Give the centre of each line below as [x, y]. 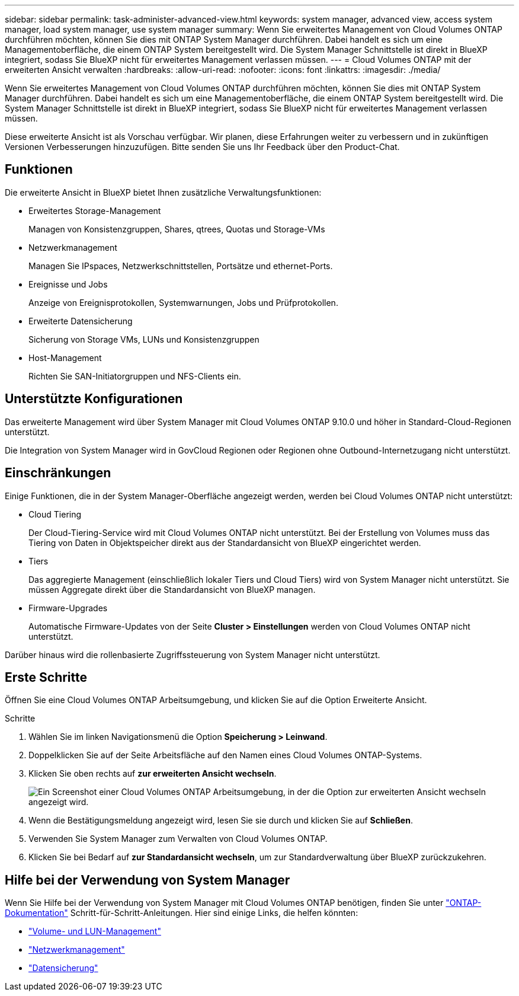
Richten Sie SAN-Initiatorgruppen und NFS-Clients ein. [135, 376]
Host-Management [65, 357]
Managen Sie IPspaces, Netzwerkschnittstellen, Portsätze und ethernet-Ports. [181, 266]
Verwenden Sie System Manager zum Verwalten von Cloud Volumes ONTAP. [178, 839]
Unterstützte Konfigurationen [94, 399]
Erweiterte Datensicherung [81, 321]
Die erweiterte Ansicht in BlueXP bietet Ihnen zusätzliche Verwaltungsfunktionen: [163, 192]
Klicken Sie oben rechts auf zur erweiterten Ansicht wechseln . [153, 774]
